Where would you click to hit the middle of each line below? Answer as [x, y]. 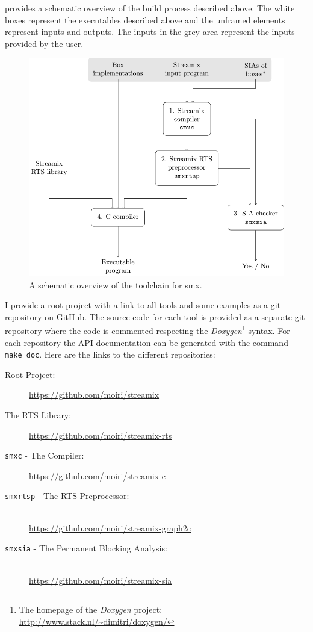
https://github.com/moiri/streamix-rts [101, 435]
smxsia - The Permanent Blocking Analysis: [86, 548]
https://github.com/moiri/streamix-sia [101, 580]
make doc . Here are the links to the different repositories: [110, 354]
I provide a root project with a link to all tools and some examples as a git [143, 305]
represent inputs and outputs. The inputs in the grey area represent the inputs [150, 32]
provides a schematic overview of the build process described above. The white [150, 8]
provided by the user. [44, 43]
